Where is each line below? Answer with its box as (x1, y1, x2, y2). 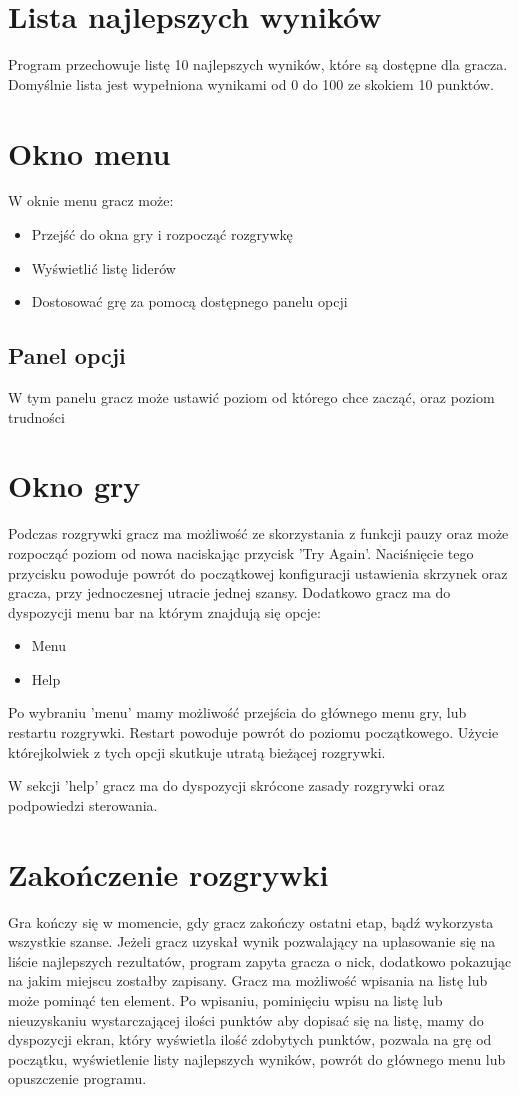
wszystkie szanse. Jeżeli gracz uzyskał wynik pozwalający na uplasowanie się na (8, 931, 496, 952)
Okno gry (8, 465, 141, 506)
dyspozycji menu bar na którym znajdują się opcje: (8, 601, 321, 622)
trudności (8, 406, 65, 427)
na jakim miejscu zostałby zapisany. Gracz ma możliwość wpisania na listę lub (8, 970, 488, 991)
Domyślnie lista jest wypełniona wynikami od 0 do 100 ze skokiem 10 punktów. (8, 73, 494, 94)
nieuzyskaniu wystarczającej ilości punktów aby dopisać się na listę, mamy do (8, 1009, 484, 1030)
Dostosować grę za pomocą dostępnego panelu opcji (31, 291, 348, 312)
